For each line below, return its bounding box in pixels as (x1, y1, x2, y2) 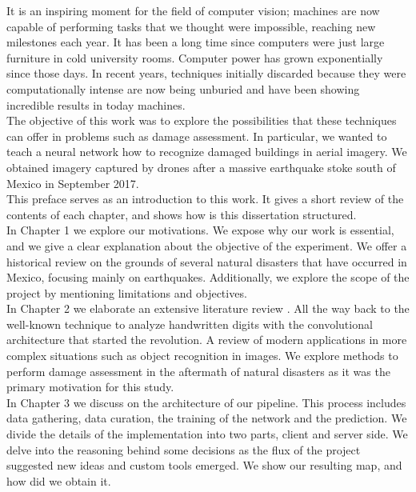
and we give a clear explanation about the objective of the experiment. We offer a (6, 237, 407, 254)
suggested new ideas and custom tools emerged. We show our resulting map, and (6, 457, 402, 474)
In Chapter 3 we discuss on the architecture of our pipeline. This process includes (6, 394, 406, 410)
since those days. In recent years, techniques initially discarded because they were (6, 65, 406, 82)
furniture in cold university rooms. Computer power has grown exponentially (6, 49, 383, 66)
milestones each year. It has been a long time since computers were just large (6, 34, 385, 50)
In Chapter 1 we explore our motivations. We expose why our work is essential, (6, 222, 394, 238)
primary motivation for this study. (6, 378, 174, 395)
